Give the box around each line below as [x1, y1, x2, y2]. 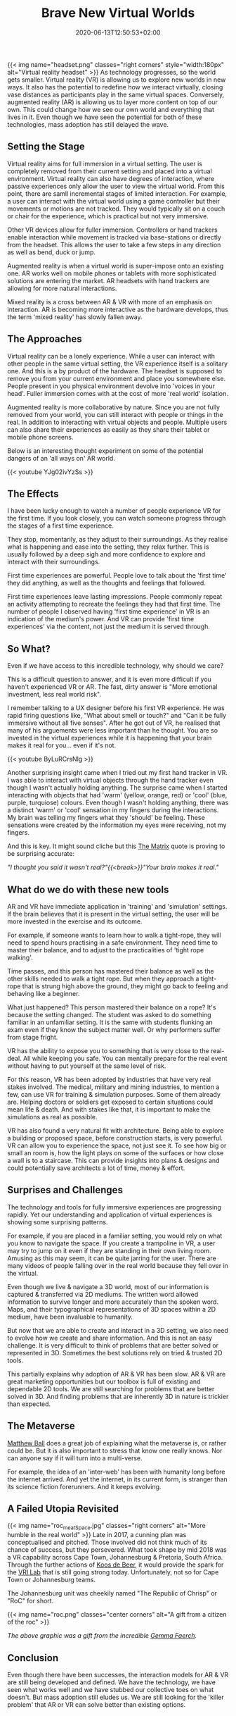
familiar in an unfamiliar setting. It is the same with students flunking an [7, 1018, 213, 1026]
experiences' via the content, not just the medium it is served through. [7, 622, 211, 631]
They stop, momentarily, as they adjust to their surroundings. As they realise [7, 535, 228, 544]
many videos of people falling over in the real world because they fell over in [7, 1261, 228, 1269]
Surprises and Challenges [7, 1184, 123, 1196]
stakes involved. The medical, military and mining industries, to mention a [7, 1083, 220, 1091]
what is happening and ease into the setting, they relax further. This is [7, 542, 209, 551]
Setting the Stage [7, 141, 86, 153]
